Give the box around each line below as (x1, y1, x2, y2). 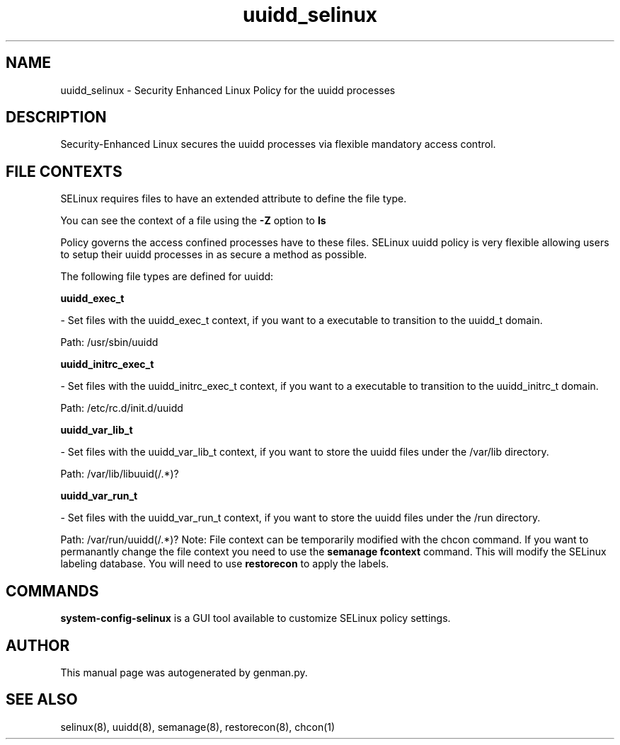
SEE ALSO (6, 691, 78, 709)
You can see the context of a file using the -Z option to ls (60, 214, 326, 227)
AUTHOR (6, 636, 70, 654)
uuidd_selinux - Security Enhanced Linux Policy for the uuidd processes (60, 83, 396, 96)
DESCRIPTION (6, 108, 107, 127)
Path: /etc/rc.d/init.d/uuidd (60, 402, 183, 415)
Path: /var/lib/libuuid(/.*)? (60, 468, 179, 480)
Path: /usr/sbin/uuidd (60, 336, 159, 349)
